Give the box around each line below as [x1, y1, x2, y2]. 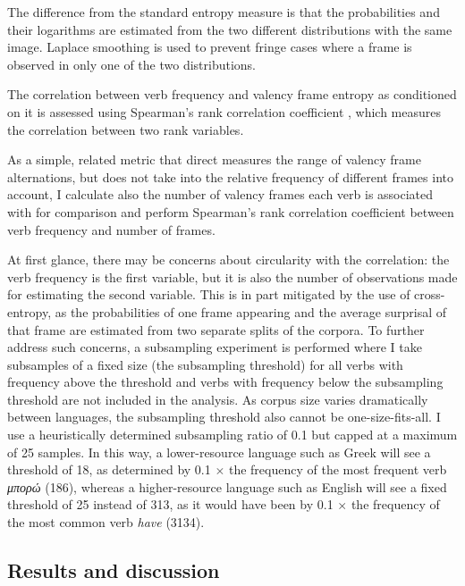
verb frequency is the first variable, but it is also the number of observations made [7, 267, 458, 286]
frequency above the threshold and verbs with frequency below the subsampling [7, 373, 444, 391]
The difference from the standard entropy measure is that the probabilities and [7, 3, 440, 21]
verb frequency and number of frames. [7, 220, 216, 239]
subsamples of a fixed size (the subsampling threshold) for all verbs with [7, 355, 403, 373]
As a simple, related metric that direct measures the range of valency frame [7, 150, 421, 169]
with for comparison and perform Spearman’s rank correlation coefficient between [7, 202, 454, 221]
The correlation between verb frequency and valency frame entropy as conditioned [7, 85, 457, 104]
